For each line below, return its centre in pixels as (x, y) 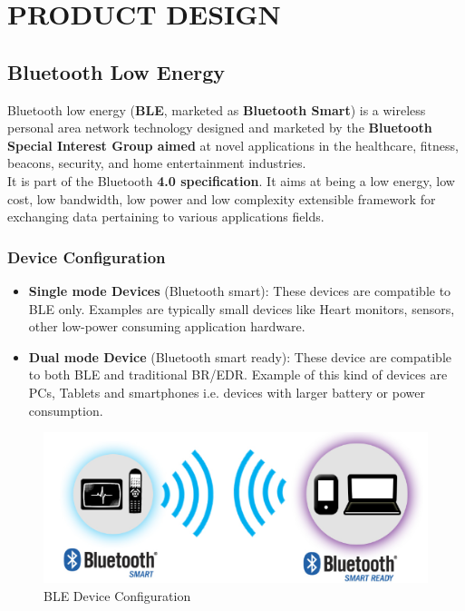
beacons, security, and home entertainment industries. (157, 163)
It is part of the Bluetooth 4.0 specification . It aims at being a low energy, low (231, 180)
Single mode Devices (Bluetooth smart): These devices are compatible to (240, 290)
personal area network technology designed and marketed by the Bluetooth (220, 128)
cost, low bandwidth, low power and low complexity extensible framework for (222, 198)
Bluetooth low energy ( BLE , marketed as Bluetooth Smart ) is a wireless (217, 109)
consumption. (66, 410)
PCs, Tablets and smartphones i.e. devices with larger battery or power (227, 392)
